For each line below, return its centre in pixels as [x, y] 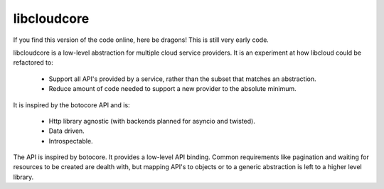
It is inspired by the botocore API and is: [72, 105]
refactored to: [33, 63]
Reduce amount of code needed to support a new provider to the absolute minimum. [172, 89]
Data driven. [66, 131]
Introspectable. [71, 141]
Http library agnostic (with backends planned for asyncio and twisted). [152, 121]
